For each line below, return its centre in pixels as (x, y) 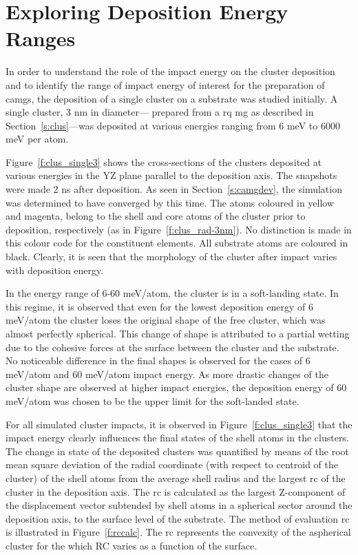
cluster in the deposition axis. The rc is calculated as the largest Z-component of (176, 491)
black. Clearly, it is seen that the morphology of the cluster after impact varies (171, 256)
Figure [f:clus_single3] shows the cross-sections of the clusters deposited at (164, 161)
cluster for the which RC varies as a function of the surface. (131, 545)
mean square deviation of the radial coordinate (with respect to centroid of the (172, 464)
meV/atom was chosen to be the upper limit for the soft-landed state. (152, 400)
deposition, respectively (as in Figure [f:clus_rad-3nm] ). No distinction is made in (179, 229)
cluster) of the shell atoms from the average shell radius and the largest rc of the (176, 478)
